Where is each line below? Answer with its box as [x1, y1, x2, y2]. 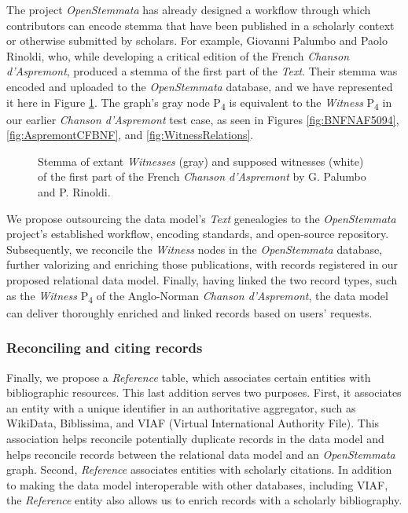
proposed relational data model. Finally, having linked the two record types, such [6, 272, 398, 288]
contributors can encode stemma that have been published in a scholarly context [6, 16, 395, 33]
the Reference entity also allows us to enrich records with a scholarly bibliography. [6, 492, 402, 508]
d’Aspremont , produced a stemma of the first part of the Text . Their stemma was [6, 63, 398, 79]
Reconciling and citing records [6, 338, 203, 357]
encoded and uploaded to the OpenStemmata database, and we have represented [6, 78, 393, 94]
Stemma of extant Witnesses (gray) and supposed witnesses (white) [38, 152, 364, 169]
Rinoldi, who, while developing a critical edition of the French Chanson [6, 47, 350, 64]
